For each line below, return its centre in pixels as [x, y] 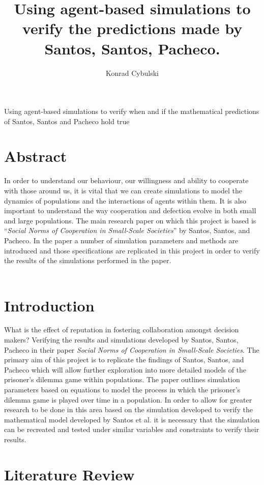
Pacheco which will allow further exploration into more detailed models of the [125, 369]
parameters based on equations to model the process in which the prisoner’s [122, 390]
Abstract [36, 156]
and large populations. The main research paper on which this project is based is [130, 220]
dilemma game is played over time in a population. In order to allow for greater [128, 399]
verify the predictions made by [132, 28]
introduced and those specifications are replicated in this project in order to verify [132, 250]
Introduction [49, 305]
